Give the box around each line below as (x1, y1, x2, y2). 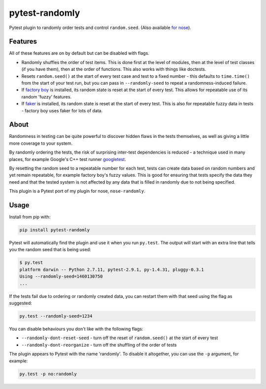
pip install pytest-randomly (19, 227, 90, 233)
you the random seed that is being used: (9, 247, 91, 253)
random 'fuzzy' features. (21, 94, 72, 99)
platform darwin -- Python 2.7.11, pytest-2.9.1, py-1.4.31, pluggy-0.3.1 (19, 266, 204, 272)
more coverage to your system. (9, 140, 73, 146)
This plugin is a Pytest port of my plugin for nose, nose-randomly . (9, 188, 145, 194)
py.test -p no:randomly (19, 371, 77, 377)
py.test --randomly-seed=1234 (19, 313, 93, 319)
